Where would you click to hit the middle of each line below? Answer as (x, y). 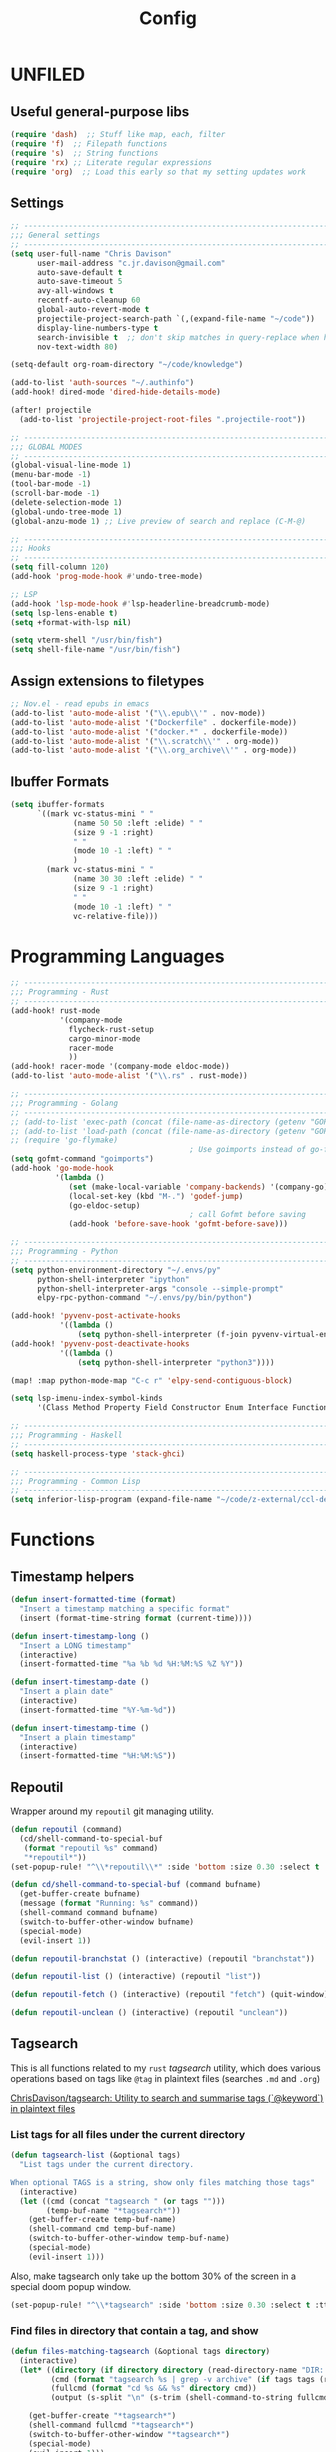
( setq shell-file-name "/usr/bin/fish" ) (96, 650)
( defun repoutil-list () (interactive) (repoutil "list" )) (136, 1977)
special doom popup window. (71, 2286)
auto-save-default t (79, 272)
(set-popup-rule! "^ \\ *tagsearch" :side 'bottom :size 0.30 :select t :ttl (171, 2305)
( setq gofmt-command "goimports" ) (82, 1159)
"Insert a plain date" (66, 1692)
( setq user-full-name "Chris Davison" (91, 253)
